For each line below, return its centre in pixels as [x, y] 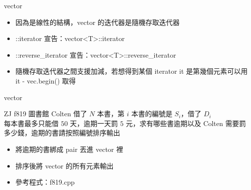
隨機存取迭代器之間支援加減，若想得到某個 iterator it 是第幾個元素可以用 [132, 71]
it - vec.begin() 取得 [46, 80]
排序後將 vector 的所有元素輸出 [64, 165]
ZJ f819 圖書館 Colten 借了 [46, 114]
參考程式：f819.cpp [45, 182]
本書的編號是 [152, 114]
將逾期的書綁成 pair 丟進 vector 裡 [69, 149]
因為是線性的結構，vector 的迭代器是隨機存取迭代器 [97, 22]
